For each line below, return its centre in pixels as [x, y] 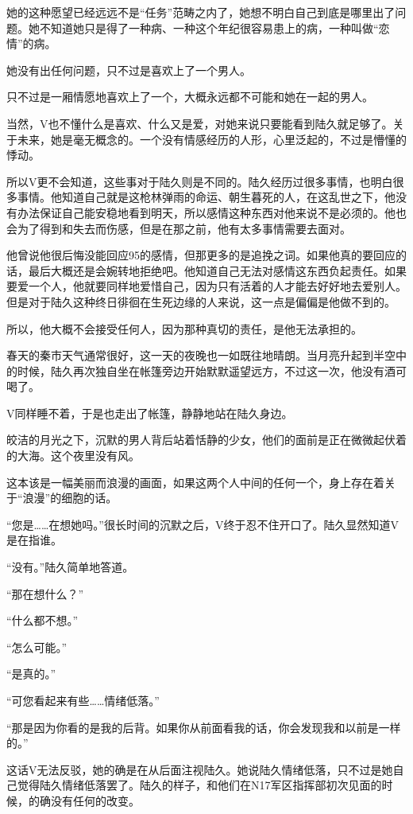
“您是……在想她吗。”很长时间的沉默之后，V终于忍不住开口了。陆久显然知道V [203, 524]
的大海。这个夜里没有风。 [73, 456]
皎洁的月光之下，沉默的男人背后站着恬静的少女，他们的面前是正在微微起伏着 [206, 440]
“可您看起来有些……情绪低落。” [83, 700]
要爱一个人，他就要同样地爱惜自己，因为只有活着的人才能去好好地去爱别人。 [206, 286]
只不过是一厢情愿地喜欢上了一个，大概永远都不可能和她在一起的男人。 [190, 97]
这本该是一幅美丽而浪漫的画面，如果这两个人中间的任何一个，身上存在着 [195, 482]
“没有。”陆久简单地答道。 [70, 567]
